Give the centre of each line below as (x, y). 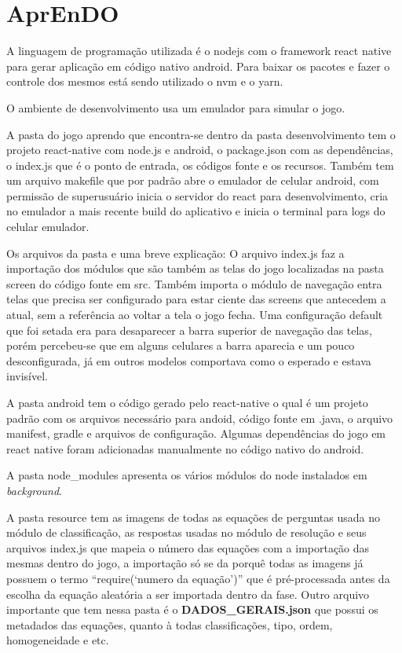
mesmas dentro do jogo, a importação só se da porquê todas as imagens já (185, 563)
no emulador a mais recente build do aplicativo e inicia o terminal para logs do (196, 211)
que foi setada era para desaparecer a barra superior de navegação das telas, (189, 330)
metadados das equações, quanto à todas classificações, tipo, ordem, (170, 624)
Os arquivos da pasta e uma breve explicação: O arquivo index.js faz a (175, 253)
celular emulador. (48, 227)
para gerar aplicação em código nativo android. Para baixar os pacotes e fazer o (198, 66)
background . (34, 490)
